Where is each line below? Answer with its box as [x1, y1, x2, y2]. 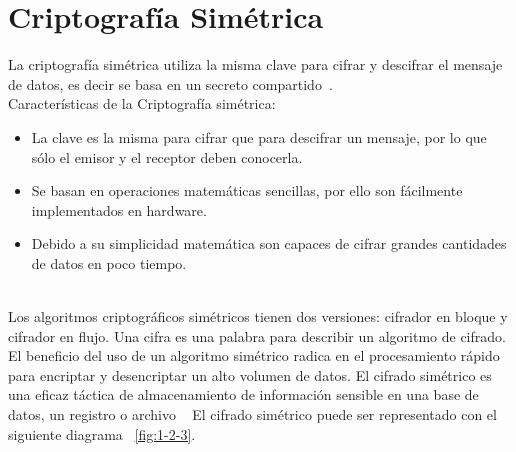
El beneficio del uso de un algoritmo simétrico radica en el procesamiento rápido [8, 345, 500, 366]
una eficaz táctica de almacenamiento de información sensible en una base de [8, 384, 479, 405]
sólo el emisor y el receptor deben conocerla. [31, 146, 303, 167]
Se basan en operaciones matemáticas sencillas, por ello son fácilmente [31, 180, 463, 201]
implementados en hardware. [31, 199, 207, 220]
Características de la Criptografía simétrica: [8, 93, 276, 114]
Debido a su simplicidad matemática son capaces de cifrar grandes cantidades [31, 233, 507, 254]
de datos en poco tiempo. [31, 252, 187, 273]
